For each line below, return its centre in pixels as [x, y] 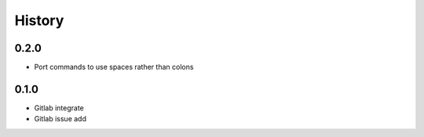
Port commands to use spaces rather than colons [114, 67]
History [39, 20]
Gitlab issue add [60, 119]
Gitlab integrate [59, 108]
